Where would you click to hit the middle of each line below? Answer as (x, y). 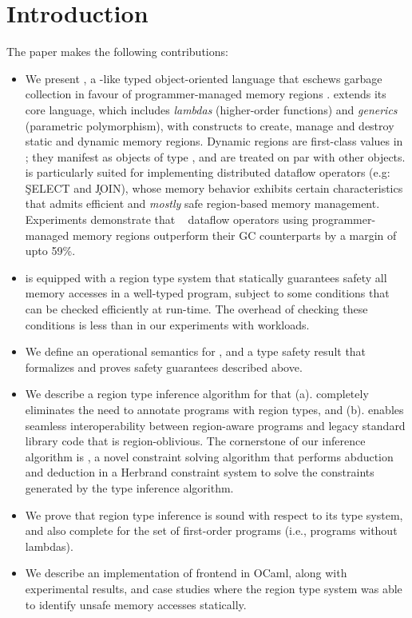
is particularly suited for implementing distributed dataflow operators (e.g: (208, 172)
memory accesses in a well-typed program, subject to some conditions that (207, 293)
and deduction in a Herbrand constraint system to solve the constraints (200, 472)
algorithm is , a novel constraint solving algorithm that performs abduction (209, 456)
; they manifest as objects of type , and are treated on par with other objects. (215, 156)
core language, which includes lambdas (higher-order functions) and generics (211, 109)
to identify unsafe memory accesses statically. (136, 604)
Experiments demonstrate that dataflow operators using (166, 219)
